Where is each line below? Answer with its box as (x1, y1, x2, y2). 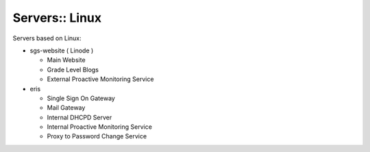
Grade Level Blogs (47, 65, 99, 74)
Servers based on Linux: (12, 34, 82, 42)
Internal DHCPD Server (47, 113, 112, 121)
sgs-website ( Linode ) (29, 46, 94, 55)
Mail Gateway (47, 104, 86, 112)
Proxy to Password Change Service (47, 132, 147, 140)
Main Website (47, 56, 86, 64)
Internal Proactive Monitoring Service (47, 123, 152, 131)
